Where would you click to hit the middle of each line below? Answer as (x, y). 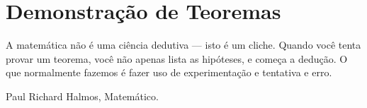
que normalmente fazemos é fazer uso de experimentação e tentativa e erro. (169, 72)
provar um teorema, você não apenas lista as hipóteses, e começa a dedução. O (177, 58)
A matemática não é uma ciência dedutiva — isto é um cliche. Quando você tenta (183, 45)
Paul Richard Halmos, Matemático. (82, 96)
